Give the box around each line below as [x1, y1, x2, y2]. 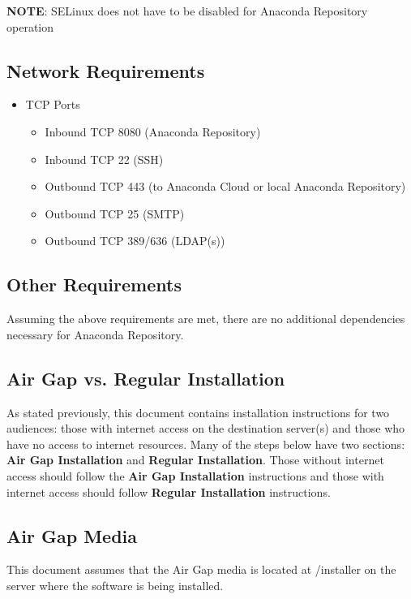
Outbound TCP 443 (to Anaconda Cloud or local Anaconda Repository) [45, 178, 406, 195]
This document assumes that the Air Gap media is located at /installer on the [6, 561, 396, 578]
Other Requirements [6, 272, 182, 297]
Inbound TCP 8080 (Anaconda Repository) [45, 123, 261, 140]
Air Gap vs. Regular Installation [6, 365, 285, 390]
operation [6, 18, 54, 35]
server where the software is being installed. [6, 576, 224, 593]
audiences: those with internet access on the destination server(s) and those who [6, 420, 405, 437]
